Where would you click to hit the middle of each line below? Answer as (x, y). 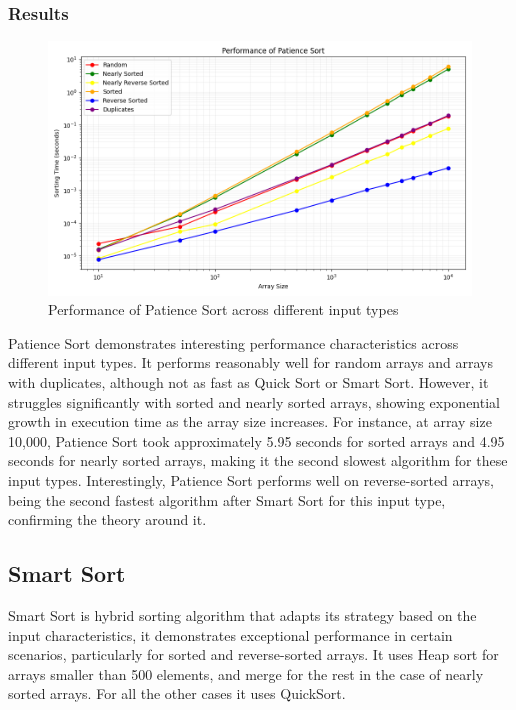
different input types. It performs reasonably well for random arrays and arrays (250, 362)
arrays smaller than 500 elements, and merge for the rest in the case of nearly (246, 673)
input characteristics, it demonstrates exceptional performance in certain (230, 634)
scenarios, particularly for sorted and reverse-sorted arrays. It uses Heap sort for (253, 654)
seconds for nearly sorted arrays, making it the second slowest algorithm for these (258, 460)
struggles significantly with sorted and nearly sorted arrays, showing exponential (254, 401)
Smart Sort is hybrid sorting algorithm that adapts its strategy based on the (242, 614)
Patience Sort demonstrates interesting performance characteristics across (233, 342)
